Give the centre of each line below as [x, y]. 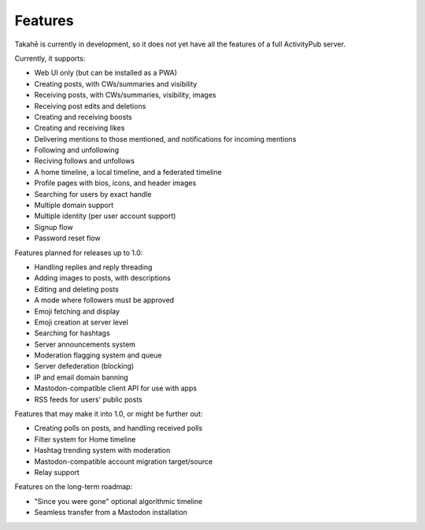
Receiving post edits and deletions [90, 106]
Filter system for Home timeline [85, 439]
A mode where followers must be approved [104, 300]
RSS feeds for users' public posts [89, 399]
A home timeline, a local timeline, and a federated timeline [128, 172]
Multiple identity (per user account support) [105, 216]
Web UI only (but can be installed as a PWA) [105, 73]
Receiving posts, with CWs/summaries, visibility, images [125, 95]
